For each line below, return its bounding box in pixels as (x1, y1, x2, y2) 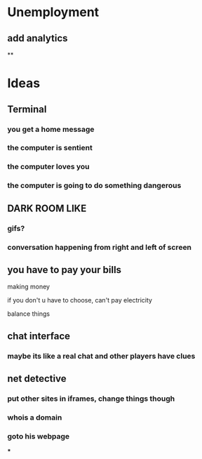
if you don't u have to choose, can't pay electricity (7, 296, 153, 305)
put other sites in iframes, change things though (7, 394, 175, 404)
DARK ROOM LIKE (7, 202, 87, 214)
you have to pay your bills (7, 264, 121, 276)
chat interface (7, 330, 71, 342)
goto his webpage (7, 431, 70, 441)
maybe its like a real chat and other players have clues (7, 351, 196, 361)
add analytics (7, 32, 68, 44)
